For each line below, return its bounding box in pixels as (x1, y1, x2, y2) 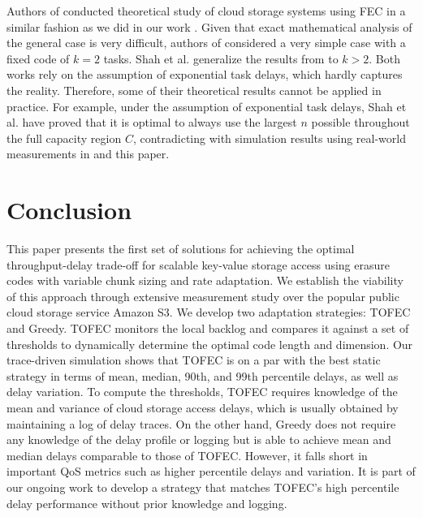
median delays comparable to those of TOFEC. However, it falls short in (6, 446, 368, 463)
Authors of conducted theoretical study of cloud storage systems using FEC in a (6, 2, 406, 19)
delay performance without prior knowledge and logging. (6, 494, 287, 511)
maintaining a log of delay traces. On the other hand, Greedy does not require (6, 415, 396, 432)
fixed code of (6, 50, 70, 67)
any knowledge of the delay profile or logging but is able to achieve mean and (6, 431, 391, 448)
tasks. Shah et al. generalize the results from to (103, 50, 339, 67)
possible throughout (311, 114, 410, 131)
